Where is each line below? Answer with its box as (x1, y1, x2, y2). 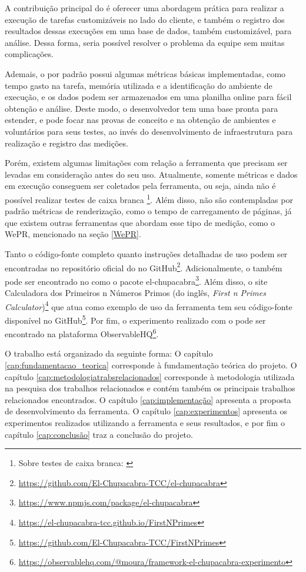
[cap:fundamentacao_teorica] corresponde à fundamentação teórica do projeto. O (5, 358, 297, 371)
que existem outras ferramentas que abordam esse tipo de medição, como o (5, 216, 275, 228)
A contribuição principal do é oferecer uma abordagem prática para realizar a (5, 2, 284, 14)
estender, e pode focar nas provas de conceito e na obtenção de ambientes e (5, 114, 276, 126)
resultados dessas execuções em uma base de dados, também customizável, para (5, 25, 292, 37)
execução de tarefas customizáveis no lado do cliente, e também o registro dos (5, 13, 285, 25)
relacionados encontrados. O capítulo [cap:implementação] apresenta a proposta (5, 393, 291, 405)
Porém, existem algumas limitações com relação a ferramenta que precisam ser (5, 157, 288, 169)
